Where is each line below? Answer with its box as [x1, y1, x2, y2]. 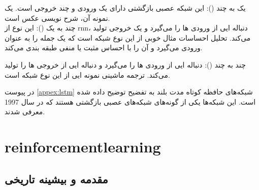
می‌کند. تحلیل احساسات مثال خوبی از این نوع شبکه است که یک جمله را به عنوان [5, 32, 251, 43]
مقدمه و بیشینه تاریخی [5, 171, 108, 186]
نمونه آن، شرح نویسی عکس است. [5, 12, 110, 23]
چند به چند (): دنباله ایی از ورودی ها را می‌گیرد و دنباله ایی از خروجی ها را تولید [5, 59, 246, 70]
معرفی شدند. [5, 106, 45, 117]
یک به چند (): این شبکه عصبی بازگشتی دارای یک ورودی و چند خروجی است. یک [5, 3, 246, 13]
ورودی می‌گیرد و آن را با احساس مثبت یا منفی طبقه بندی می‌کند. [5, 42, 203, 53]
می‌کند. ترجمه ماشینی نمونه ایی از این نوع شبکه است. [5, 69, 170, 80]
